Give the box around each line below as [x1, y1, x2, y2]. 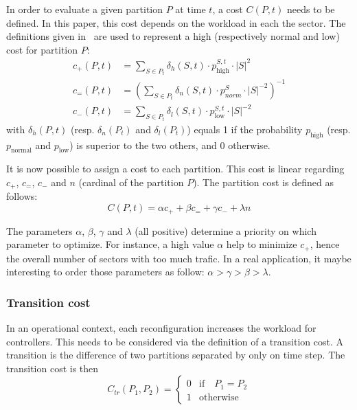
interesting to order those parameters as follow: [6, 264, 205, 279]
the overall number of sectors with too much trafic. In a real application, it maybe [6, 251, 352, 265]
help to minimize [226, 237, 297, 251]
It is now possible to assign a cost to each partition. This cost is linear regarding [6, 161, 345, 176]
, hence [310, 237, 340, 251]
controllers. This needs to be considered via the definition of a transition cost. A [6, 334, 344, 348]
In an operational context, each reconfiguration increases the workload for [6, 320, 316, 334]
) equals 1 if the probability [187, 122, 303, 136]
